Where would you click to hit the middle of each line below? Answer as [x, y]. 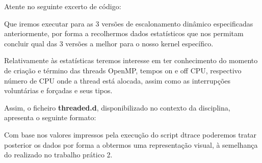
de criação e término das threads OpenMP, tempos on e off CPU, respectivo [123, 70]
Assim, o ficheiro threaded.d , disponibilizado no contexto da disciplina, [117, 107]
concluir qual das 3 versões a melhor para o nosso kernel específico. [109, 43]
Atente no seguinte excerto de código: [63, 6]
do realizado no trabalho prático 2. [58, 155]
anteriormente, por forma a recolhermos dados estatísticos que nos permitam [124, 33]
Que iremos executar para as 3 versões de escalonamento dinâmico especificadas [129, 23]
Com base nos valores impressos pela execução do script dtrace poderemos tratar [130, 134]
